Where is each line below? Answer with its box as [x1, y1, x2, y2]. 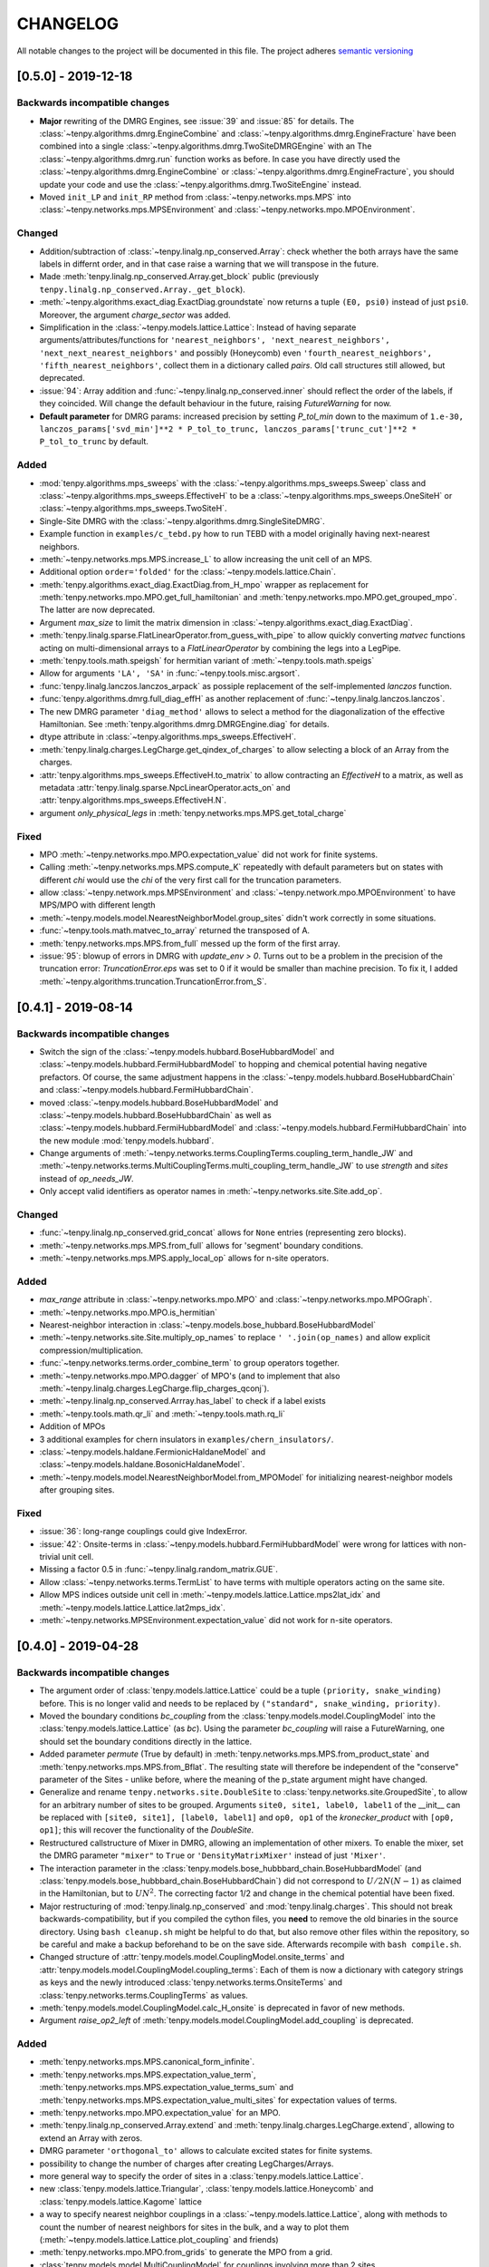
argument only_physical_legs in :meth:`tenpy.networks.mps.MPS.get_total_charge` [39, 807, 347, 818]
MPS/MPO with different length [39, 900, 156, 910]
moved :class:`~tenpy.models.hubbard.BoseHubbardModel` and [39, 1097, 279, 1108]
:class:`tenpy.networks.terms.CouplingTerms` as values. [39, 1990, 248, 2000]
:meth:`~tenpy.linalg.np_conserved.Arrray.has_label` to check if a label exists [39, 1396, 326, 1406]
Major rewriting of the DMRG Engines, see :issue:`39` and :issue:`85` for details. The [39, 115, 355, 126]
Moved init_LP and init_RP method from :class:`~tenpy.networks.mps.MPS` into [39, 191, 352, 203]
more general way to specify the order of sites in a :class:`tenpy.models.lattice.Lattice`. [39, 2171, 364, 2181]
